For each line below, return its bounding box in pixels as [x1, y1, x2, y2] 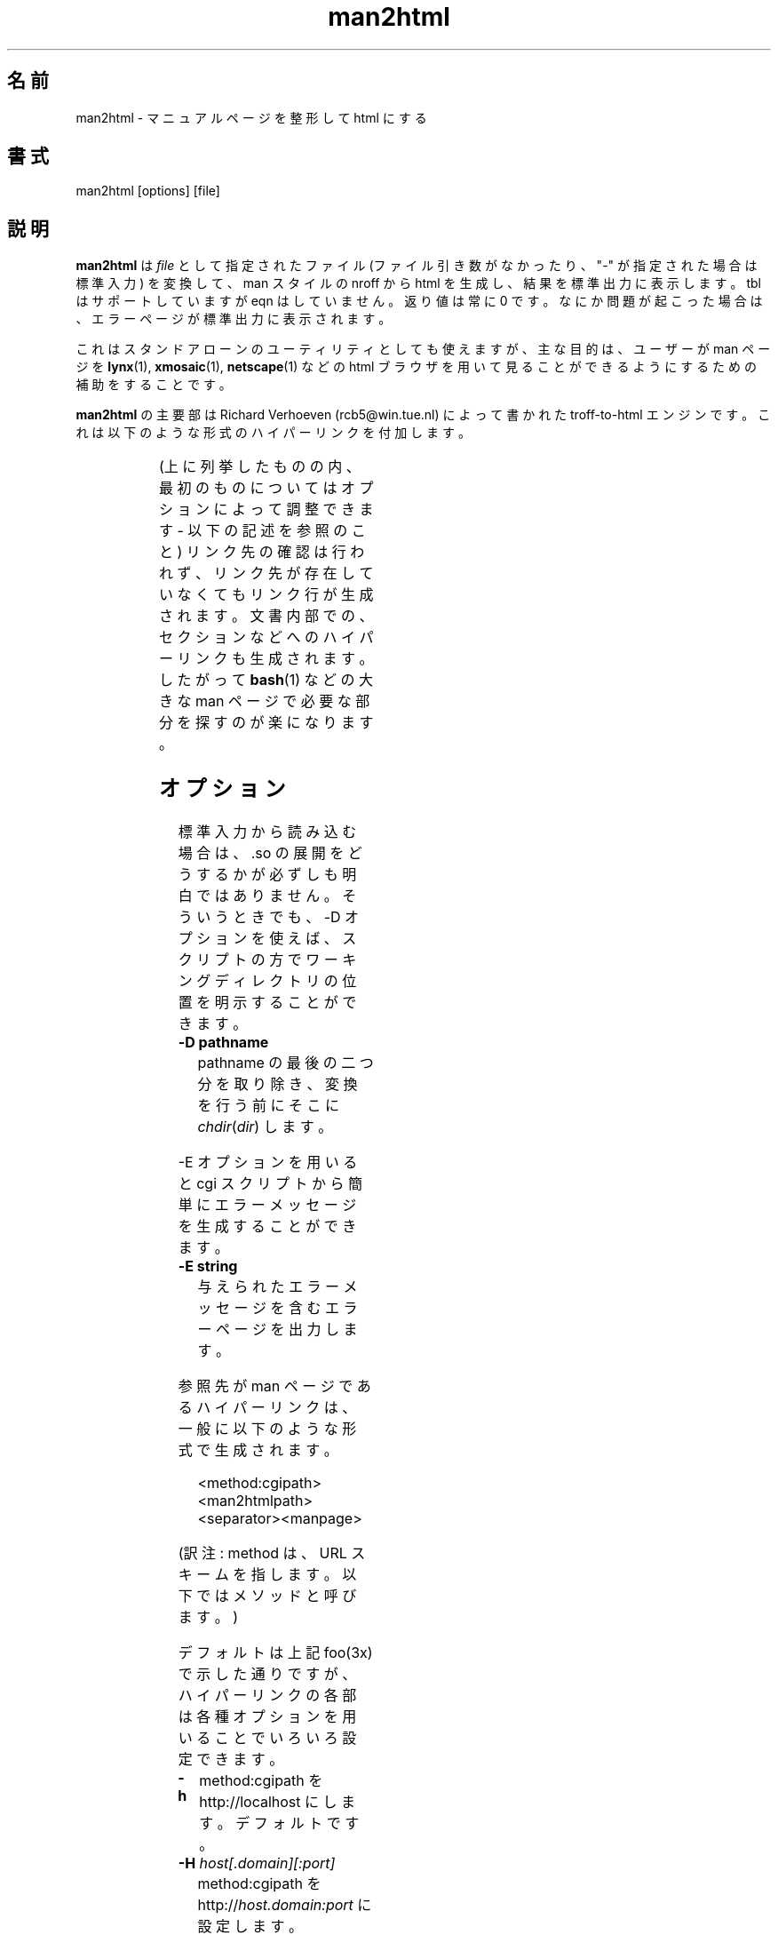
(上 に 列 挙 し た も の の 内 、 [158, 458, 361, 476]
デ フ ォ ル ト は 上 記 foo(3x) [178, 1644, 373, 1662]
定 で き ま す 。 [178, 1750, 284, 1769]
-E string [178, 1257, 238, 1276]
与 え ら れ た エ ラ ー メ [197, 1278, 358, 1296]
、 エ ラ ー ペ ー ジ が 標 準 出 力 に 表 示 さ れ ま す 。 [75, 311, 392, 327]
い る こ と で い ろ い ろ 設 [178, 1729, 357, 1748]
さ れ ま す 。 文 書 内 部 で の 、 [158, 607, 374, 625]
